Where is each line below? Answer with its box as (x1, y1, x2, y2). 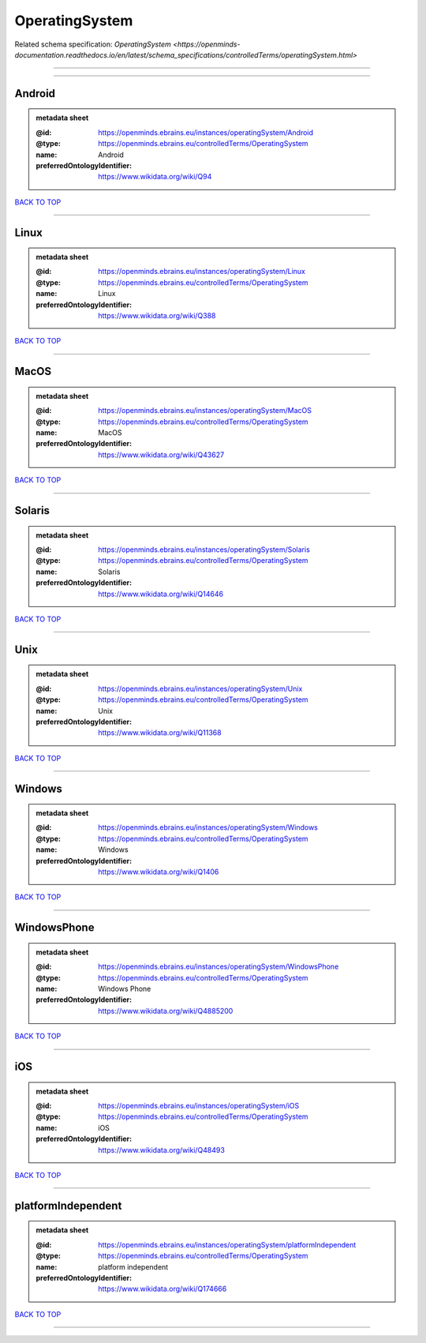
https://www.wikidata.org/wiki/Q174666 (98, 1284, 227, 1294)
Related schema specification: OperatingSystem (14, 39, 171, 49)
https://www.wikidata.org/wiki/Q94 (98, 172, 212, 182)
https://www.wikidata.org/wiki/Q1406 (98, 867, 219, 876)
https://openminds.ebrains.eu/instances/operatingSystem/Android (98, 127, 314, 137)
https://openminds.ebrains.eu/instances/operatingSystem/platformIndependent (98, 1240, 357, 1249)
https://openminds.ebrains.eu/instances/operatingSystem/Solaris (98, 545, 311, 554)
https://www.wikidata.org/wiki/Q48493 (98, 1145, 225, 1154)
